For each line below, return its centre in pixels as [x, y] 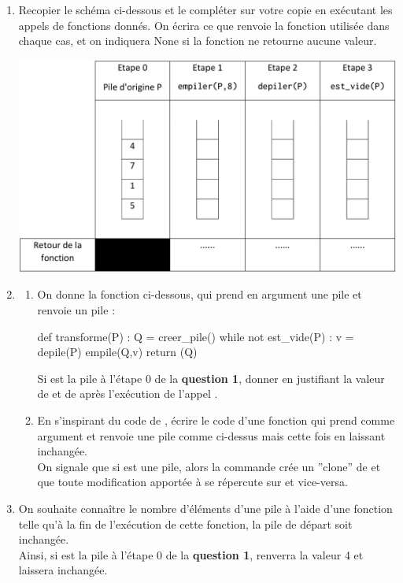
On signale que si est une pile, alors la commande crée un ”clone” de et [209, 466]
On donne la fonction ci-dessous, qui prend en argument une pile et [200, 294]
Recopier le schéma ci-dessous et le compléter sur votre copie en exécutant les [205, 9]
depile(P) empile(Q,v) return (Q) [117, 352]
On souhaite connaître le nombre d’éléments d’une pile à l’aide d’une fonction [205, 509]
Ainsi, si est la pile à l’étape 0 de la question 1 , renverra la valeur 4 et [191, 554]
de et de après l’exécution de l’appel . [128, 394]
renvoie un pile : [76, 310]
